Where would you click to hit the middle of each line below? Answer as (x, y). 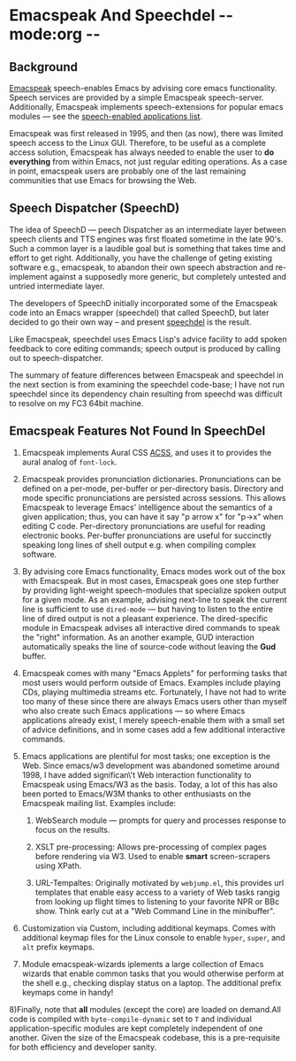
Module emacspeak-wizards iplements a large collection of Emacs (143, 964)
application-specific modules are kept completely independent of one (136, 1028)
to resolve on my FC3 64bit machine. (76, 403)
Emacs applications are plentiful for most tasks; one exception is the (146, 756)
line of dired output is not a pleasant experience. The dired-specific (144, 618)
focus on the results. (72, 829)
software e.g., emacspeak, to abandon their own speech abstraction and (141, 267)
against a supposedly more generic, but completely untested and (168, 276)
